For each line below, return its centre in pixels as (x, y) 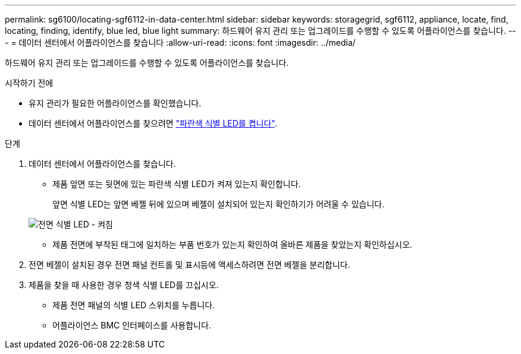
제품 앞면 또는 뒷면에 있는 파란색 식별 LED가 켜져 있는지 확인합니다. (177, 184)
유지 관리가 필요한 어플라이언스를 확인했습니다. (115, 103)
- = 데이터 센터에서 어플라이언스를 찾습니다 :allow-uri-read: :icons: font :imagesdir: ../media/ (180, 42)
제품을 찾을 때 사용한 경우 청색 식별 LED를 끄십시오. (124, 285)
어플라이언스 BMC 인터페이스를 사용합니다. (132, 325)
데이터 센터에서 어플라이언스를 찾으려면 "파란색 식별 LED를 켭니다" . (153, 123)
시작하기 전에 (29, 83)
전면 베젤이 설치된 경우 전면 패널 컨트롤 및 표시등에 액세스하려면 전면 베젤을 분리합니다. (189, 265)
